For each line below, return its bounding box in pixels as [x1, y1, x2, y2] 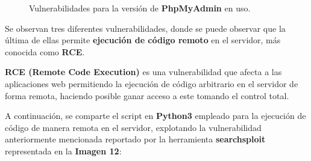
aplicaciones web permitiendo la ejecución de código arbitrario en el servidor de [5, 77, 298, 90]
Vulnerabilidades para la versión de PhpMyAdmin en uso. [29, 2, 251, 14]
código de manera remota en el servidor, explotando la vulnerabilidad [5, 121, 262, 133]
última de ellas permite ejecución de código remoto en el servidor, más [5, 34, 281, 46]
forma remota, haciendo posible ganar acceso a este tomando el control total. [5, 89, 289, 102]
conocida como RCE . [5, 45, 85, 58]
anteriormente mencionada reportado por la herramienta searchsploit [5, 133, 266, 145]
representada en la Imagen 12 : [5, 144, 122, 157]
